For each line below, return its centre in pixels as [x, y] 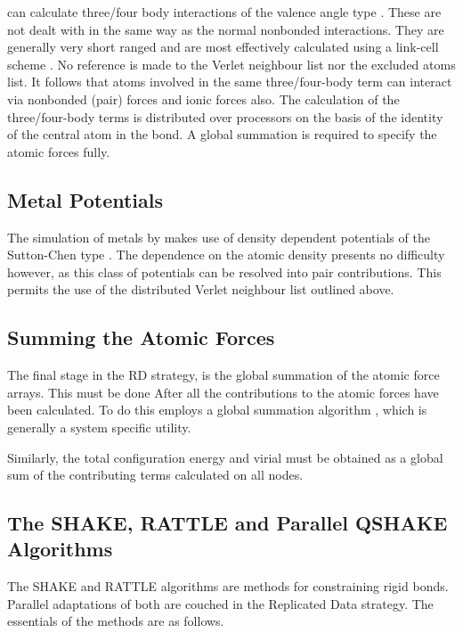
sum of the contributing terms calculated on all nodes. [155, 475]
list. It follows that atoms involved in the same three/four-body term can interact [230, 82]
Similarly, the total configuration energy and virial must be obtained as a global [225, 457]
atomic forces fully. [59, 151]
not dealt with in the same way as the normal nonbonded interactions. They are [226, 29]
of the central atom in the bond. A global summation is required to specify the [222, 134]
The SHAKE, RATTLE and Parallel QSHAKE [227, 523]
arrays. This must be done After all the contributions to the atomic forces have [223, 392]
